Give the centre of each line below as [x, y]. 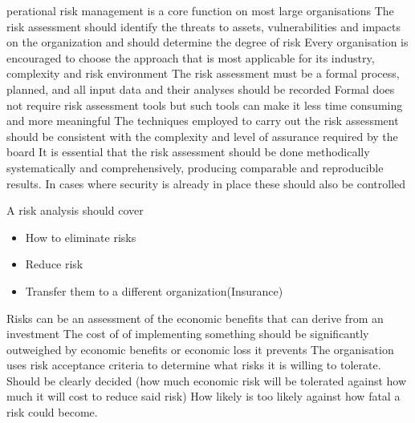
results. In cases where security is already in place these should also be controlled [206, 183]
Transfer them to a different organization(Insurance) [154, 290]
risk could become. [52, 412]
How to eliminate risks [81, 237]
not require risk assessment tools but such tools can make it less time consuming [205, 105]
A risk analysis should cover [75, 210]
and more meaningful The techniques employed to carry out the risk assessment [203, 121]
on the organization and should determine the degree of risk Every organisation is [207, 42]
